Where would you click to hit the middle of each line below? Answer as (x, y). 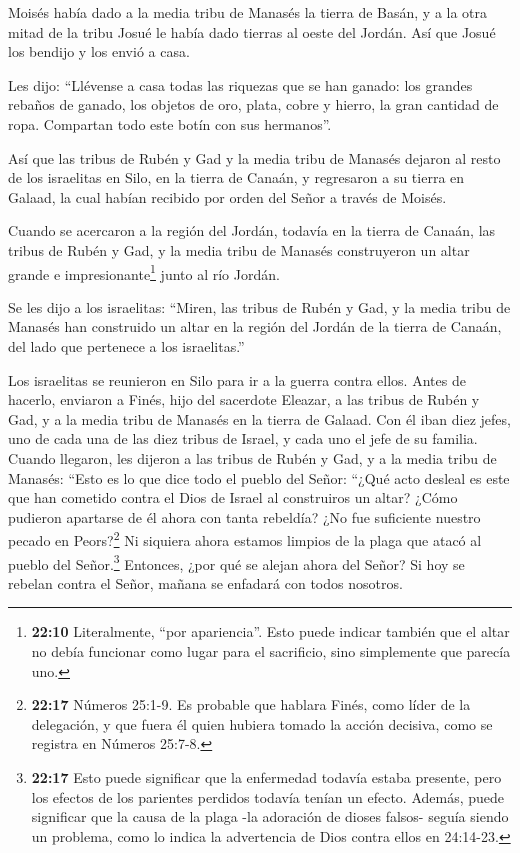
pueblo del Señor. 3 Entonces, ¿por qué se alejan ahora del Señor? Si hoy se (236, 562)
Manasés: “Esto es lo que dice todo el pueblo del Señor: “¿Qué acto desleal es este (259, 477)
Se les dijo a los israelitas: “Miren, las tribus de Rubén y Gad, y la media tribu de (259, 306)
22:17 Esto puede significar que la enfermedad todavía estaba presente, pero (266, 776)
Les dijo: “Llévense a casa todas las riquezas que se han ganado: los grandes (240, 84)
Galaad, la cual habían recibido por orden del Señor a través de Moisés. (227, 196)
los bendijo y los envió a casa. (99, 51)
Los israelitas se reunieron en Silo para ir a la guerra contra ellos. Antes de (237, 379)
